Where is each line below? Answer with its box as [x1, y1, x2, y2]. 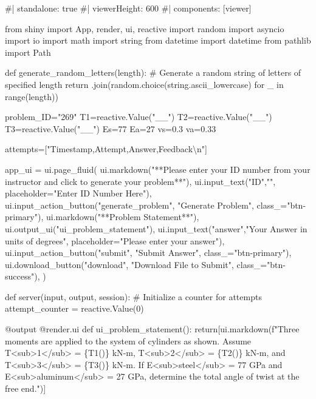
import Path [5, 45, 51, 58]
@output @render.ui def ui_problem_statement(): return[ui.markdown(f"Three [5, 323, 300, 335]
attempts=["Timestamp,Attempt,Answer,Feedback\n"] [5, 142, 207, 155]
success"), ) [5, 270, 46, 283]
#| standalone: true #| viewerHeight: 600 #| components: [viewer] [5, 2, 252, 14]
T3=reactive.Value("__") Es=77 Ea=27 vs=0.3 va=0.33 [5, 122, 216, 135]
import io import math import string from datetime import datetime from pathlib [5, 34, 311, 47]
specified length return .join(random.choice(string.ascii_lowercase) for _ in [5, 78, 284, 90]
